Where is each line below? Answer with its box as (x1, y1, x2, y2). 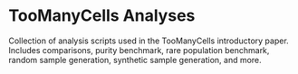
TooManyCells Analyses (8, 5, 196, 26)
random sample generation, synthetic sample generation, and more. (8, 54, 262, 65)
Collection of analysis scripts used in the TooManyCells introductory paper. (8, 35, 289, 46)
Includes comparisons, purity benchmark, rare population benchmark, (8, 44, 270, 55)
